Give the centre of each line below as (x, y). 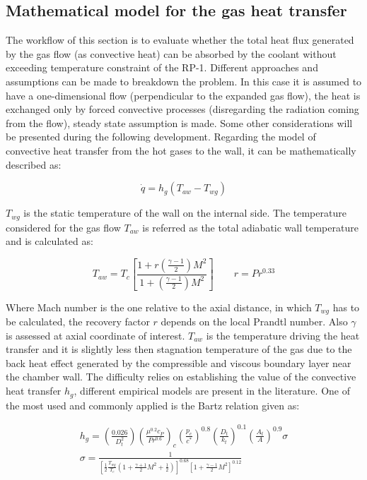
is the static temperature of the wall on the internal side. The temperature (185, 213)
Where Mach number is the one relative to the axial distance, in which (159, 307)
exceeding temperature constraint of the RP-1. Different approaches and (162, 67)
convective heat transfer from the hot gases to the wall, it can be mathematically (181, 150)
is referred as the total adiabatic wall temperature (250, 227)
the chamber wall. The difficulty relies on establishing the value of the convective (181, 377)
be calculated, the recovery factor (78, 322)
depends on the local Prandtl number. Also (254, 322)
